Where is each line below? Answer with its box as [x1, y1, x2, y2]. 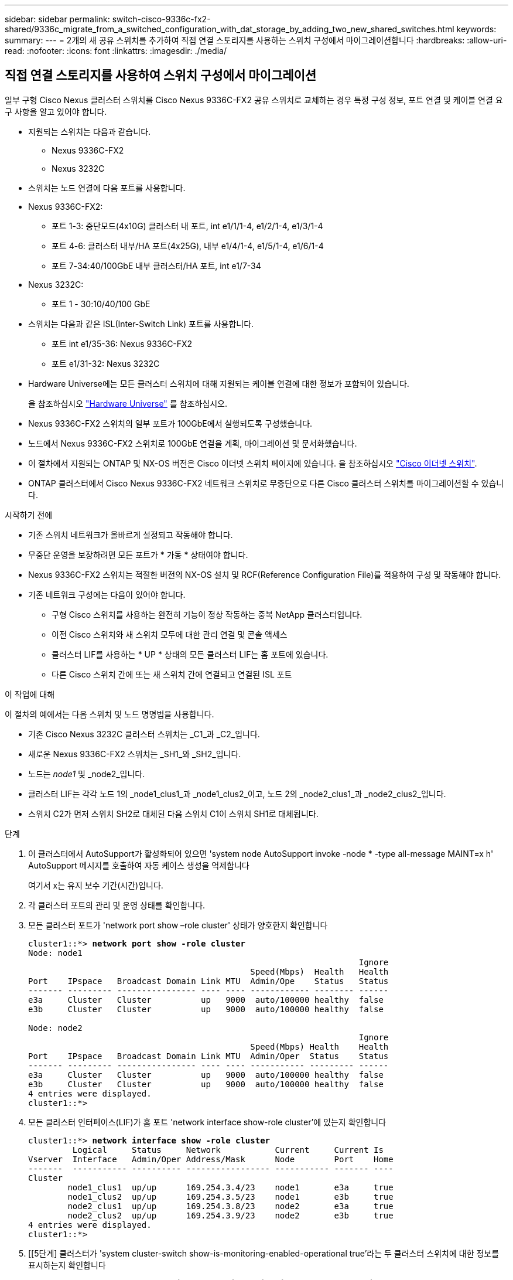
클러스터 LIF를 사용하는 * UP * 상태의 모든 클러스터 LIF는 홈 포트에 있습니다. [52, 649, 329, 659]
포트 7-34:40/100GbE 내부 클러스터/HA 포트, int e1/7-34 [52, 260, 261, 271]
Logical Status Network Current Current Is [72, 1145, 384, 1155]
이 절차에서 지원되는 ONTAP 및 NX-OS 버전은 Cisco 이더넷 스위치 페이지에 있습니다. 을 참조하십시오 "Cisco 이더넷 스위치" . [28, 458, 477, 468]
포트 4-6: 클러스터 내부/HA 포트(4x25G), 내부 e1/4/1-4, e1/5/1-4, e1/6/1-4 [52, 240, 324, 251]
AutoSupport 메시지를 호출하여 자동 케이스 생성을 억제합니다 [28, 860, 249, 870]
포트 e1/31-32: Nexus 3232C [52, 358, 160, 369]
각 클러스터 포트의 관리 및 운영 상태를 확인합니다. [28, 900, 206, 910]
